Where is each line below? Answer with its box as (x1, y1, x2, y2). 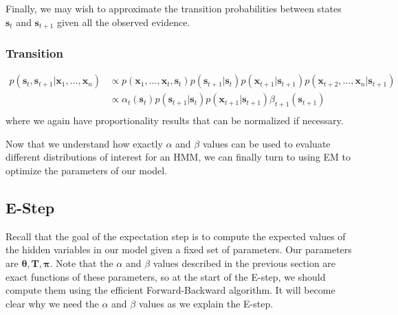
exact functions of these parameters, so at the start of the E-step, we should (5, 269, 326, 283)
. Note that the (49, 255, 113, 270)
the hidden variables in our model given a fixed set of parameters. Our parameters (5, 242, 352, 257)
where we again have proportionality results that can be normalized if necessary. (5, 113, 344, 128)
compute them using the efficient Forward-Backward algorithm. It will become (5, 283, 335, 297)
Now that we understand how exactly (5, 136, 163, 150)
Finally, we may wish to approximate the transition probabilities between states (5, 1, 342, 15)
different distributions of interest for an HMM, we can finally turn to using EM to (5, 150, 351, 164)
